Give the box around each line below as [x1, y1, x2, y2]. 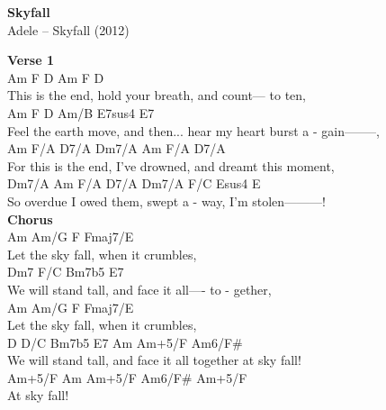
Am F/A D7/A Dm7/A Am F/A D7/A [7, 139, 226, 158]
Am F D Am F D [7, 68, 104, 87]
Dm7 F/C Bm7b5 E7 [7, 262, 124, 281]
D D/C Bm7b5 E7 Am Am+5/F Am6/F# [7, 333, 243, 351]
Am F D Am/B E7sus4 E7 [7, 103, 155, 122]
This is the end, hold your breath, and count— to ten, [7, 86, 306, 105]
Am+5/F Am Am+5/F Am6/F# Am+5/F [7, 368, 247, 387]
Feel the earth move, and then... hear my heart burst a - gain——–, [7, 121, 380, 140]
